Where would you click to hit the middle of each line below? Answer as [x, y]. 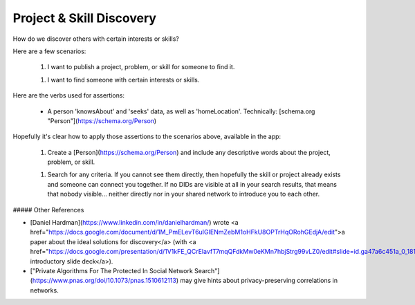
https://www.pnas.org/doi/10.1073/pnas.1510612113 [104, 281]
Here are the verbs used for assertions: [68, 95]
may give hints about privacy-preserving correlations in [259, 281]
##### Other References [48, 210]
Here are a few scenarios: [49, 51]
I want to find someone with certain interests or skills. [123, 80]
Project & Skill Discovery [85, 18]
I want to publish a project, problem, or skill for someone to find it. [141, 67]
